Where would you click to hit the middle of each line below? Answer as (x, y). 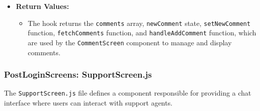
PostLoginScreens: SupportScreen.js (78, 74)
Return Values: (42, 6)
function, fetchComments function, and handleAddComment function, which (142, 33)
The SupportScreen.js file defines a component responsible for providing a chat (128, 93)
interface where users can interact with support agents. (88, 103)
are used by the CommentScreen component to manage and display (130, 42)
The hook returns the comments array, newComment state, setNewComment (139, 23)
